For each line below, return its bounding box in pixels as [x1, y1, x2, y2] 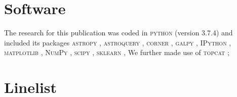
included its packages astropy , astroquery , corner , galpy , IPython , [4, 37, 231, 47]
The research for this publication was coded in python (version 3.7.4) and [4, 27, 233, 38]
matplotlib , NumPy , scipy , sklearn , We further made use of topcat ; [4, 47, 229, 58]
